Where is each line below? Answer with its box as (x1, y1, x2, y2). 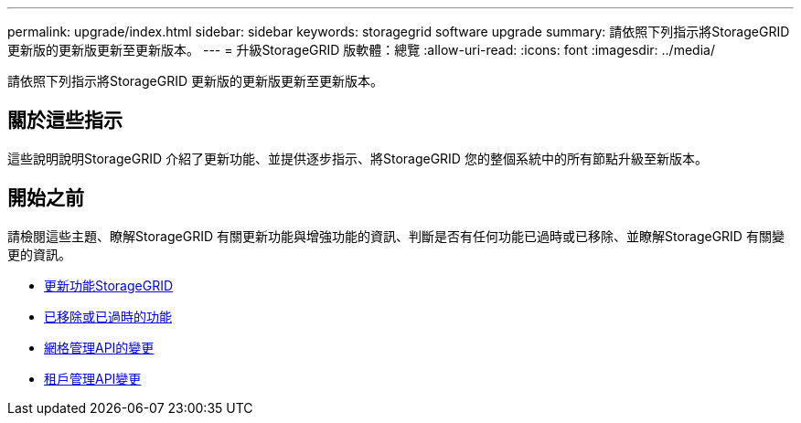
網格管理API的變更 (44, 339, 155, 355)
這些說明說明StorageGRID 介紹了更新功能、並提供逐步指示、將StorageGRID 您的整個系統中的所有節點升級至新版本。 (7, 150, 708, 166)
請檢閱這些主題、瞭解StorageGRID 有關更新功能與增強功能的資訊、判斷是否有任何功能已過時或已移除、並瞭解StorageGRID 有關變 (7, 227, 785, 244)
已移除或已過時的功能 (44, 308, 172, 324)
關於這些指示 (7, 109, 123, 132)
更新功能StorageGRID (44, 277, 174, 293)
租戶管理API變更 (44, 370, 142, 386)
